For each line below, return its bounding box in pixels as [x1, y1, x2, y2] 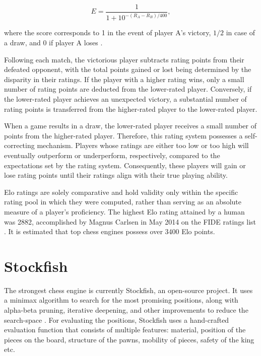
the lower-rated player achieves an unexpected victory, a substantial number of [4, 93, 247, 104]
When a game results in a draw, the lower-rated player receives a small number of [4, 120, 257, 131]
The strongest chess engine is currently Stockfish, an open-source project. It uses [4, 284, 253, 295]
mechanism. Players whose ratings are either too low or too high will [37, 140, 249, 151]
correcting [4, 140, 35, 151]
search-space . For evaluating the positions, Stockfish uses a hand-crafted [4, 314, 229, 325]
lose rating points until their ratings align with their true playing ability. [4, 170, 228, 180]
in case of [226, 27, 255, 38]
